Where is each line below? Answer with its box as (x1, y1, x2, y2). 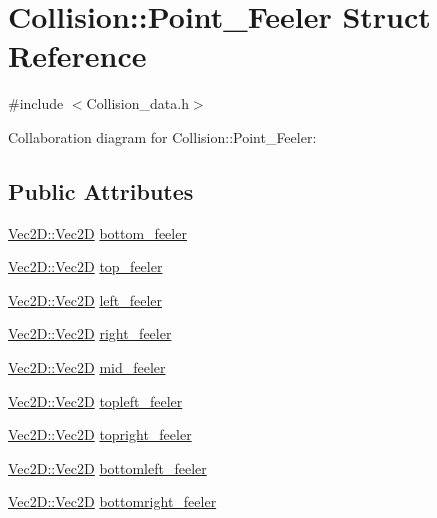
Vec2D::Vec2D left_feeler (8, 289, 163, 310)
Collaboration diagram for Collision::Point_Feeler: (8, 126, 317, 147)
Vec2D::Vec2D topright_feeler (8, 424, 192, 445)
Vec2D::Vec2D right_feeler (8, 323, 172, 344)
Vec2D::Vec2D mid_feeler (8, 357, 166, 378)
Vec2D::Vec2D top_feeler (8, 256, 163, 277)
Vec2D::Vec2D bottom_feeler (8, 222, 187, 243)
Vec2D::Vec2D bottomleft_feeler (8, 457, 207, 478)
